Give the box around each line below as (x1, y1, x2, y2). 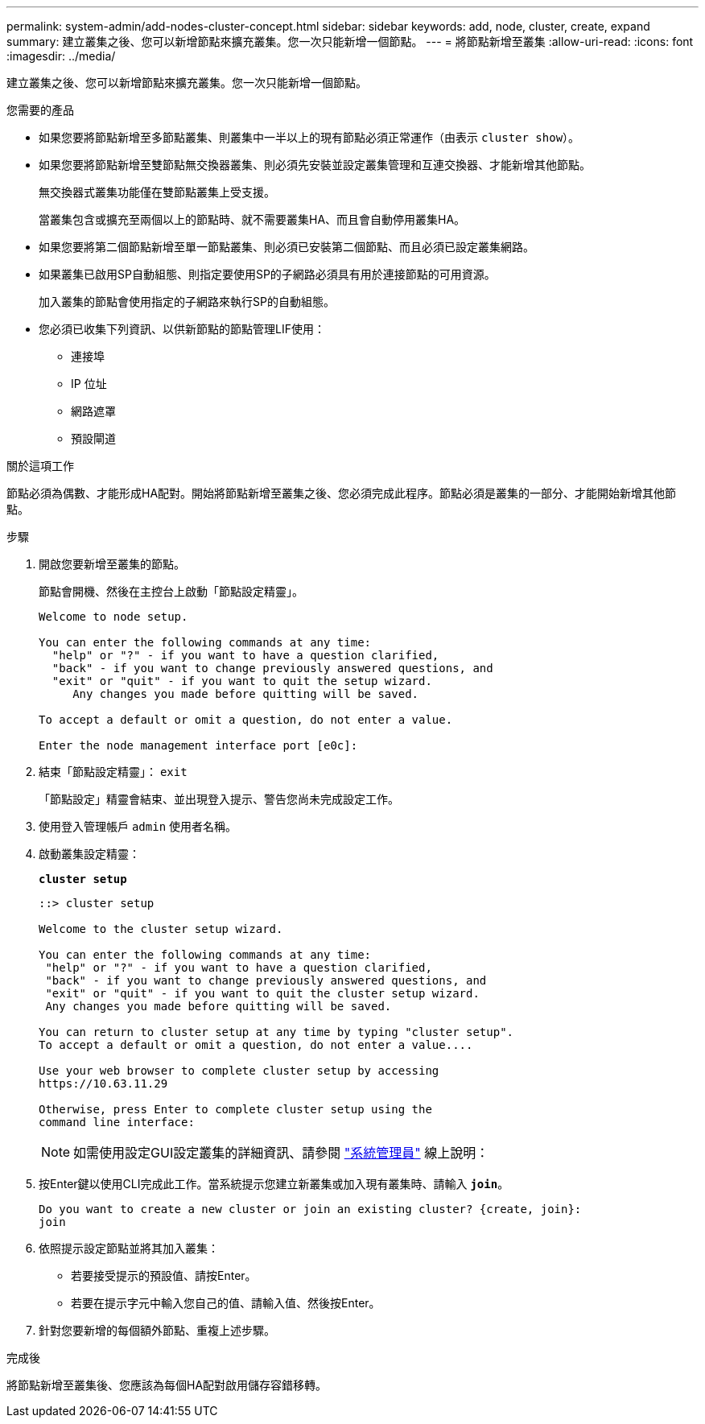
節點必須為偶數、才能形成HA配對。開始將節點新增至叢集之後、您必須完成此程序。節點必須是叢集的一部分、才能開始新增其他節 (6, 486, 677, 500)
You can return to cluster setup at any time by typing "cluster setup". (39, 1026, 514, 1038)
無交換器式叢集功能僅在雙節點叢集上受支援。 (39, 185, 275, 199)
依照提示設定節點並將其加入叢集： (39, 1241, 219, 1255)
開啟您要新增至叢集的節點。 (39, 557, 185, 571)
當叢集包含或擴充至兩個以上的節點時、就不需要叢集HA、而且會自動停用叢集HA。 (39, 213, 466, 226)
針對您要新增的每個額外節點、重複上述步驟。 (39, 1323, 275, 1337)
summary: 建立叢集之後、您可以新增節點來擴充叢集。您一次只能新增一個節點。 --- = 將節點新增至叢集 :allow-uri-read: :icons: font (6, 35, 694, 48)
